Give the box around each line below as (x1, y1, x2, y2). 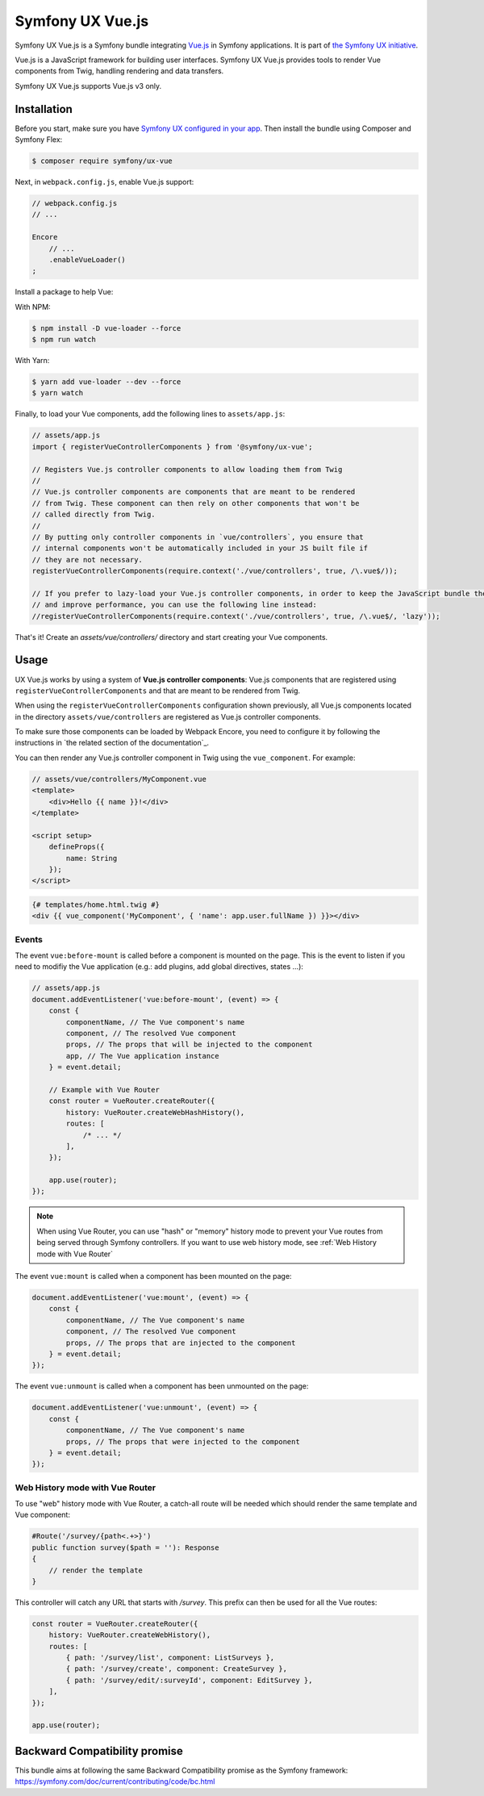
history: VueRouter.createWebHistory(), (48, 1631, 211, 1639)
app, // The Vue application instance (65, 1051, 219, 1060)
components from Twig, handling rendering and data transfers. (15, 66, 224, 76)
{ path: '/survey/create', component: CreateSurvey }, (65, 1664, 288, 1673)
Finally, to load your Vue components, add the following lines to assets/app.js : (15, 409, 286, 419)
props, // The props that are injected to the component (65, 1338, 296, 1347)
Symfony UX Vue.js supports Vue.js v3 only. (15, 81, 162, 90)
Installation (15, 102, 73, 116)
